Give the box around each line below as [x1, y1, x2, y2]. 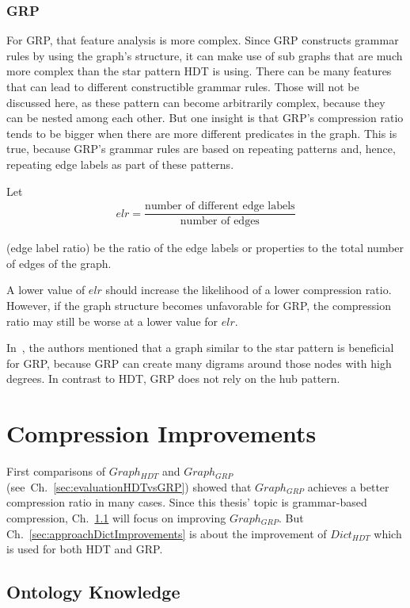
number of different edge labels [145, 201, 295, 212]
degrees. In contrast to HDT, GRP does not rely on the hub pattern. [6, 370, 340, 387]
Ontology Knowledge [6, 579, 180, 604]
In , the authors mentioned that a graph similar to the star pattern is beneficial [6, 339, 394, 356]
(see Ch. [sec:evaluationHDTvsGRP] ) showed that [6, 478, 252, 495]
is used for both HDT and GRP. [6, 541, 163, 557]
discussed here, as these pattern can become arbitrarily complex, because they [6, 94, 385, 110]
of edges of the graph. [6, 254, 112, 271]
